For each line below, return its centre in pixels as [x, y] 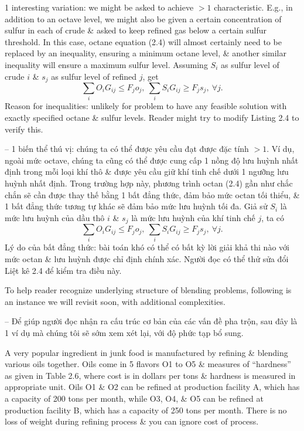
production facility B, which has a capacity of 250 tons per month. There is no [146, 410]
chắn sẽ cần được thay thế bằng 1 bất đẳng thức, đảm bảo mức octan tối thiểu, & [152, 194]
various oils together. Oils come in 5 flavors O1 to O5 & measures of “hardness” [148, 364]
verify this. [24, 129]
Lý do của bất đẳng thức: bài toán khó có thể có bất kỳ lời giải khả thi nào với [147, 247]
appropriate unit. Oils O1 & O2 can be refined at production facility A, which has [152, 387]
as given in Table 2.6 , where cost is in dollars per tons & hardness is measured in [150, 375]
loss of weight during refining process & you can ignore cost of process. [132, 421]
